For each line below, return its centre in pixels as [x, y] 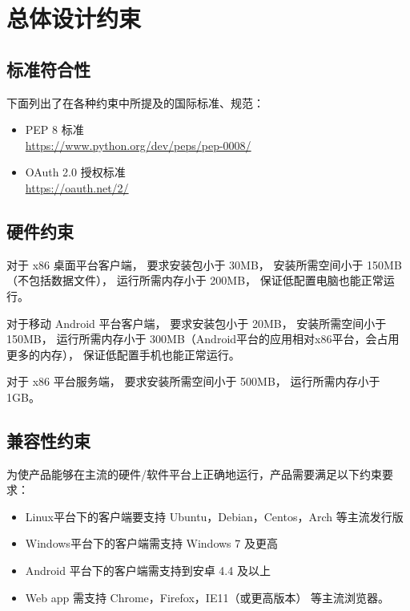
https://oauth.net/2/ [77, 187]
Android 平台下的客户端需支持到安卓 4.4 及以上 [148, 571]
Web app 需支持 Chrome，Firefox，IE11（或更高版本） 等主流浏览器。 [207, 597]
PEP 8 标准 [54, 129]
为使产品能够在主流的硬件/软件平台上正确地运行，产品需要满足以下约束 [194, 473]
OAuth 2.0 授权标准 [75, 172]
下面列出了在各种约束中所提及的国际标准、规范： [135, 102]
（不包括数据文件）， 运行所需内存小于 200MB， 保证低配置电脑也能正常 [195, 280]
